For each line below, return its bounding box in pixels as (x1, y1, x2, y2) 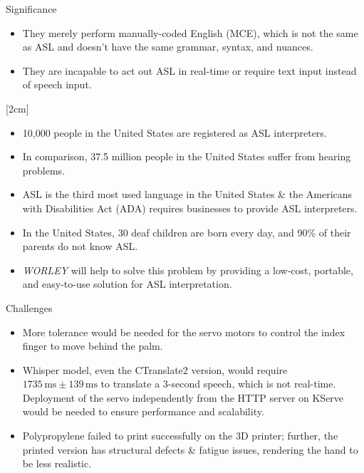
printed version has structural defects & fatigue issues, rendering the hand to (22, 442, 358, 457)
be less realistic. (22, 456, 92, 471)
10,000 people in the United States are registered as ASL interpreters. (22, 125, 327, 140)
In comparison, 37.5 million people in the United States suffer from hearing (22, 149, 351, 164)
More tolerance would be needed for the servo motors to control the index (22, 324, 345, 339)
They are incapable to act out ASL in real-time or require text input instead (22, 63, 357, 78)
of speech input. (22, 77, 92, 92)
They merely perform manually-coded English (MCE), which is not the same (22, 25, 358, 40)
